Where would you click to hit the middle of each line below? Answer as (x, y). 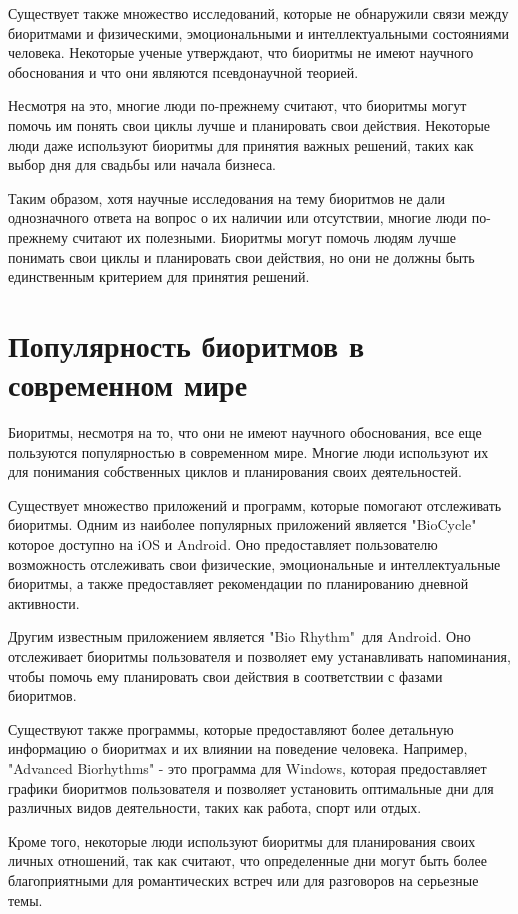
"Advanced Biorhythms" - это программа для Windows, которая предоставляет (247, 767)
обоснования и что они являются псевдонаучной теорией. (183, 71)
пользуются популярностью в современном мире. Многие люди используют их (248, 451)
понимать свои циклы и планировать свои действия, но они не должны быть (241, 256)
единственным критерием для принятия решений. (159, 276)
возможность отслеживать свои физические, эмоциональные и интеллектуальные (254, 563)
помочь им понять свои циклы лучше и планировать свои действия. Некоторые (249, 124)
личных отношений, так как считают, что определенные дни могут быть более (247, 860)
